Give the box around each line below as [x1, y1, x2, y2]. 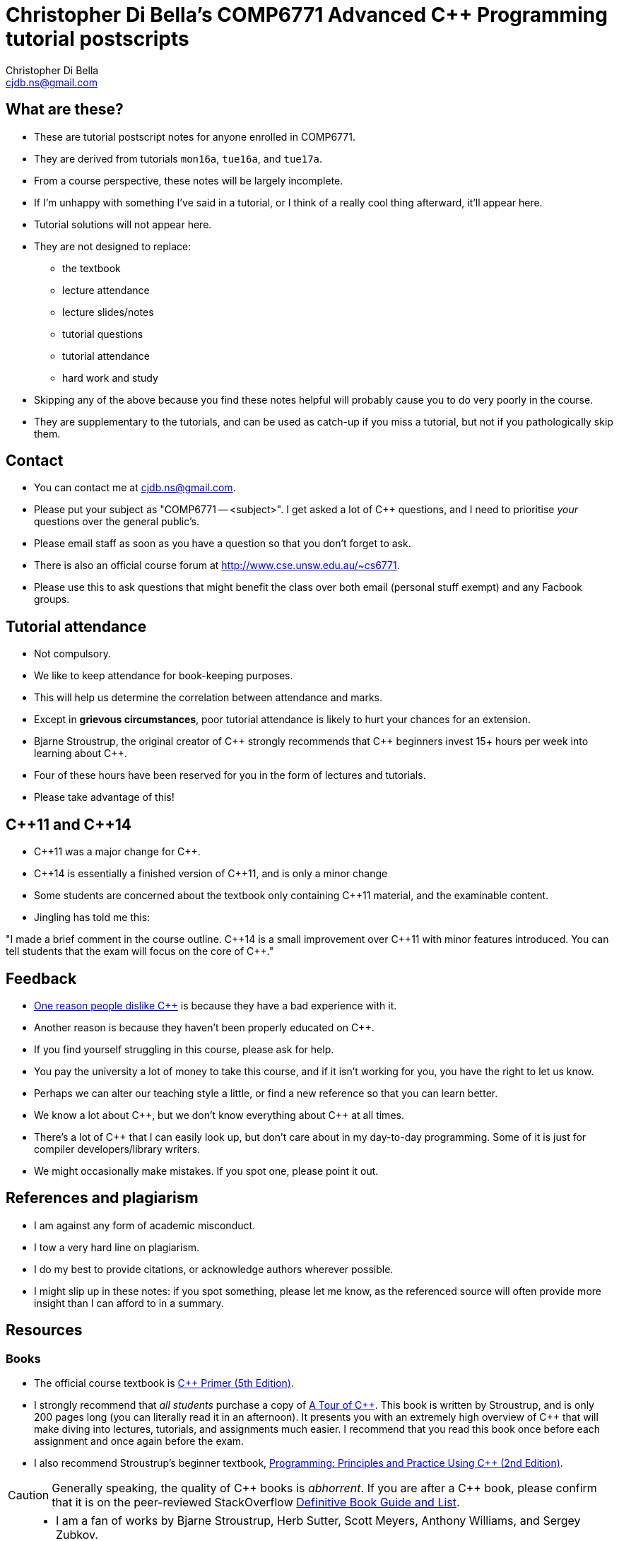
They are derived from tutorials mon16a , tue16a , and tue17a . [34, 152, 323, 165]
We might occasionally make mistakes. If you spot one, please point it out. [34, 1164, 379, 1177]
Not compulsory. [34, 648, 111, 660]
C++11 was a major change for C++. [34, 845, 201, 858]
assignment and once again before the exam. [34, 1435, 244, 1448]
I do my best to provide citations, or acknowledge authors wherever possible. [34, 1262, 394, 1275]
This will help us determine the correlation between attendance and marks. [34, 691, 383, 704]
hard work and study [62, 371, 158, 384]
